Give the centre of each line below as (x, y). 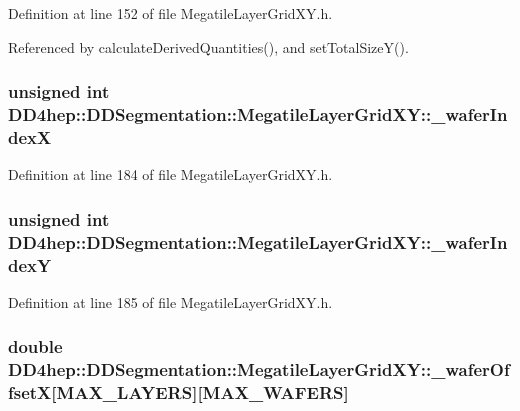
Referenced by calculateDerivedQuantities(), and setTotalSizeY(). (208, 46)
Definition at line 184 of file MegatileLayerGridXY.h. (170, 174)
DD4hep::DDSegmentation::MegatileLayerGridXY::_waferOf (259, 369)
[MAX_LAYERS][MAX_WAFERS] (200, 392)
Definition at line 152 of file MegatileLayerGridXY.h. (170, 13)
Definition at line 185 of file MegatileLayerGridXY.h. (170, 301)
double (35, 346)
